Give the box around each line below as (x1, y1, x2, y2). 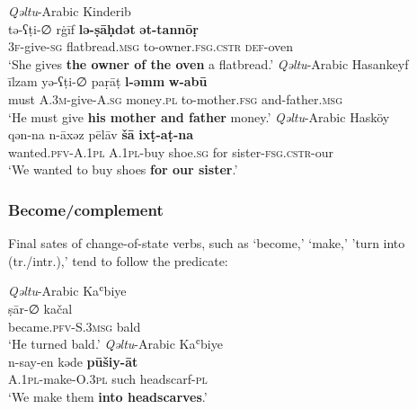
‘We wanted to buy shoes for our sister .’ (8, 160, 238, 179)
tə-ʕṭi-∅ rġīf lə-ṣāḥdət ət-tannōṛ (8, 19, 199, 38)
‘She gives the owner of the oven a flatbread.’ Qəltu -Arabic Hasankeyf (8, 54, 409, 73)
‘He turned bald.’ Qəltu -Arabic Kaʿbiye (8, 334, 223, 353)
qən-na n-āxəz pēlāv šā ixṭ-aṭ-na (8, 125, 194, 144)
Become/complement (8, 198, 164, 220)
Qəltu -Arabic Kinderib (8, 2, 131, 20)
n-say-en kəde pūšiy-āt (8, 351, 138, 370)
